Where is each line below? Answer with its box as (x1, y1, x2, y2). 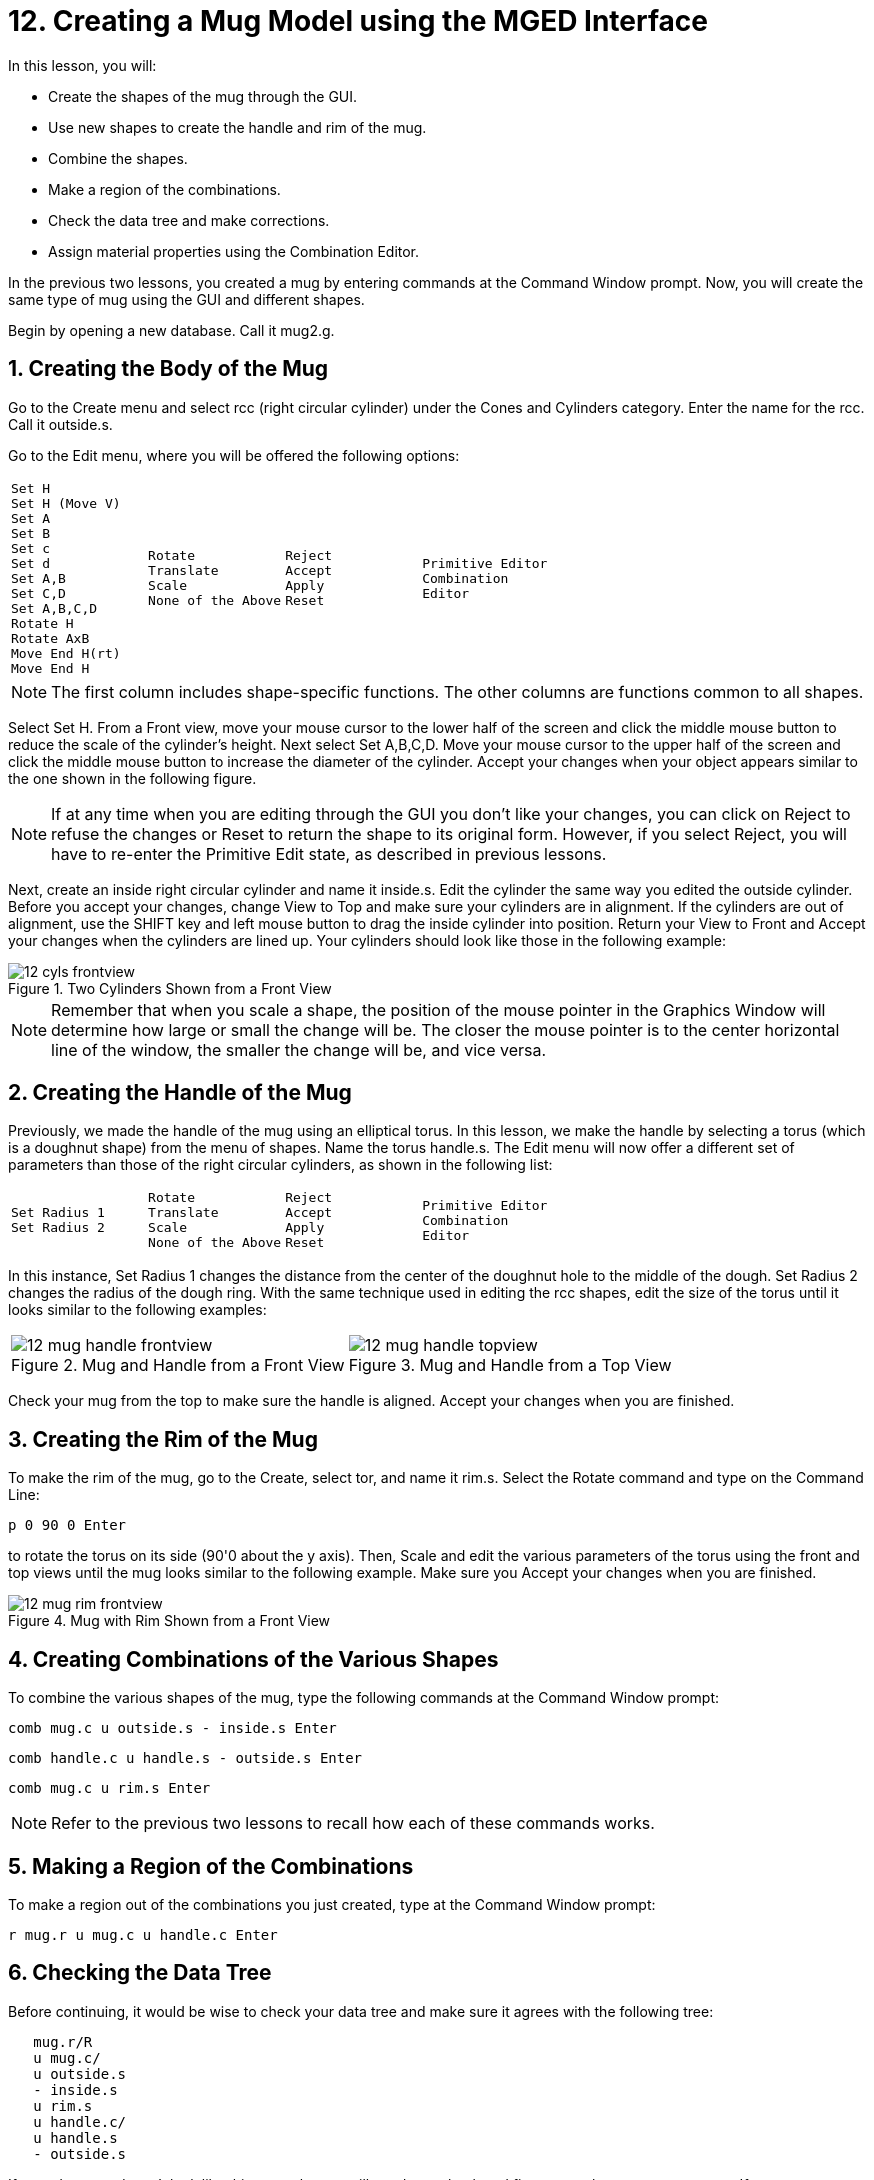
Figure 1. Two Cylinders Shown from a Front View (8, 979, 332, 997)
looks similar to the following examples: (8, 1301, 267, 1319)
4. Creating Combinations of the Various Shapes (8, 1646, 499, 1672)
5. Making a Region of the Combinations (8, 1853, 414, 1879)
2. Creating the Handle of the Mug (8, 1080, 352, 1106)
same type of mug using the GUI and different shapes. (8, 290, 365, 308)
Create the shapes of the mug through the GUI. (48, 87, 358, 105)
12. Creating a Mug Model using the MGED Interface (8, 4, 708, 38)
